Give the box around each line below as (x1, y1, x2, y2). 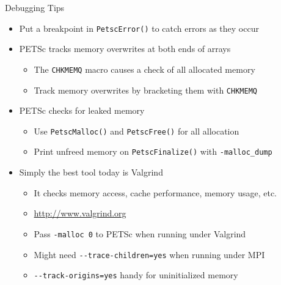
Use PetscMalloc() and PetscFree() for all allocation (34, 124, 239, 137)
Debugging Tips (5, 1, 65, 13)
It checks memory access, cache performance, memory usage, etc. (34, 186, 277, 199)
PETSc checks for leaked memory (19, 104, 145, 117)
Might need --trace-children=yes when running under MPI (34, 248, 265, 261)
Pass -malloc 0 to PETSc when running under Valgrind (34, 227, 246, 240)
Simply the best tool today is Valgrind (19, 166, 163, 179)
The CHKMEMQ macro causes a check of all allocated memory (34, 62, 255, 75)
